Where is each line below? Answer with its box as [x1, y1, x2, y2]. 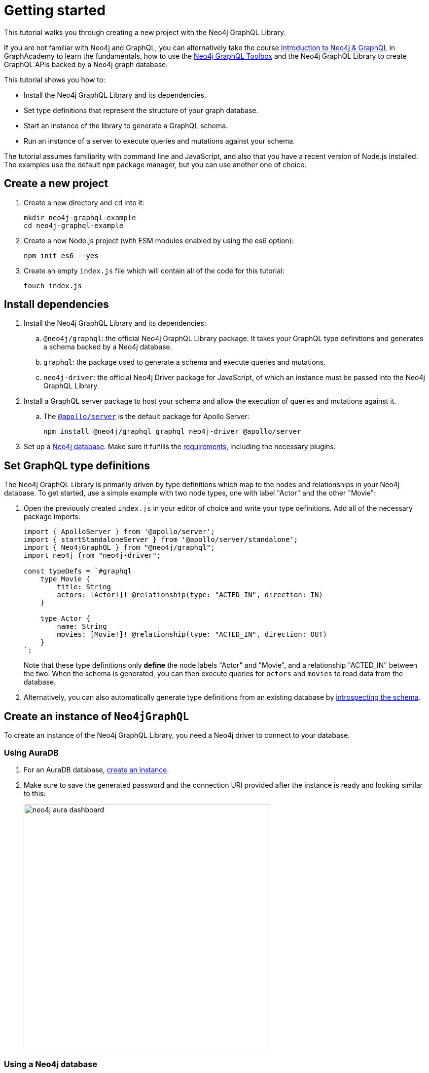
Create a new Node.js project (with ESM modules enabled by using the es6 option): [24, 236, 294, 245]
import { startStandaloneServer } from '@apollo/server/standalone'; [24, 536, 298, 544]
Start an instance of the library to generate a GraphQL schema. [24, 121, 228, 130]
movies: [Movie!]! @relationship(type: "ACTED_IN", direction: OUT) [57, 630, 327, 639]
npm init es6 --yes [24, 251, 99, 260]
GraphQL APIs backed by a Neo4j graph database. [4, 60, 168, 69]
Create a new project [4, 177, 108, 190]
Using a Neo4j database [4, 1059, 98, 1070]
